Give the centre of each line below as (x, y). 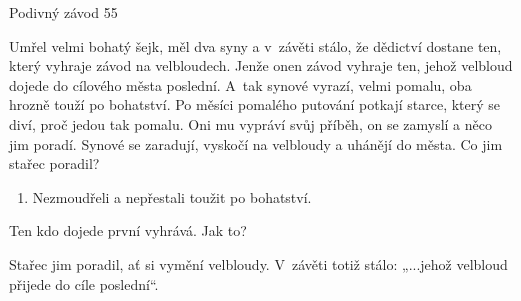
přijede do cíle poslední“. (84, 283)
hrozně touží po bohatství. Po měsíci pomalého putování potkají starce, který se (255, 104)
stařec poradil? (54, 163)
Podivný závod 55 (63, 12)
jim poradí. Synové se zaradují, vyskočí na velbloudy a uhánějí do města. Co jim (256, 143)
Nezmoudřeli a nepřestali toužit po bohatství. (172, 196)
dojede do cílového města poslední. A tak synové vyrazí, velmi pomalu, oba (240, 84)
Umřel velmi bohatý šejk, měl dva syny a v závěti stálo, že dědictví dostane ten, (255, 45)
